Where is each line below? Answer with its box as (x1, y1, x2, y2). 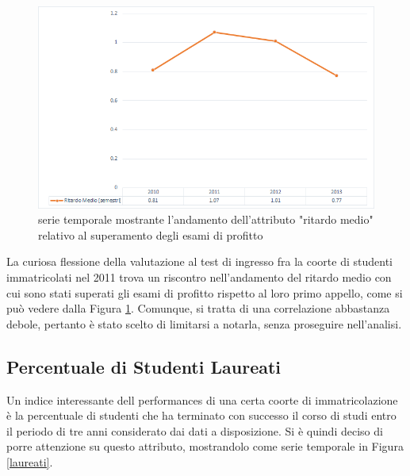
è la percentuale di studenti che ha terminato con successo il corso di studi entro (6, 407, 397, 424)
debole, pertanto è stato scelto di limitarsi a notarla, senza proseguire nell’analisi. (6, 315, 402, 332)
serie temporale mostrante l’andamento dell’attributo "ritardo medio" (38, 211, 374, 228)
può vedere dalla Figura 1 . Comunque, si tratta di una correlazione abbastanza (6, 300, 390, 317)
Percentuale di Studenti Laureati (6, 354, 282, 378)
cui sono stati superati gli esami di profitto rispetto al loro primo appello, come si (6, 284, 403, 301)
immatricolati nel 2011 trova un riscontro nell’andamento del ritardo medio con (6, 269, 392, 285)
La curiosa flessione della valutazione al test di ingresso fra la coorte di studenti (6, 253, 393, 270)
